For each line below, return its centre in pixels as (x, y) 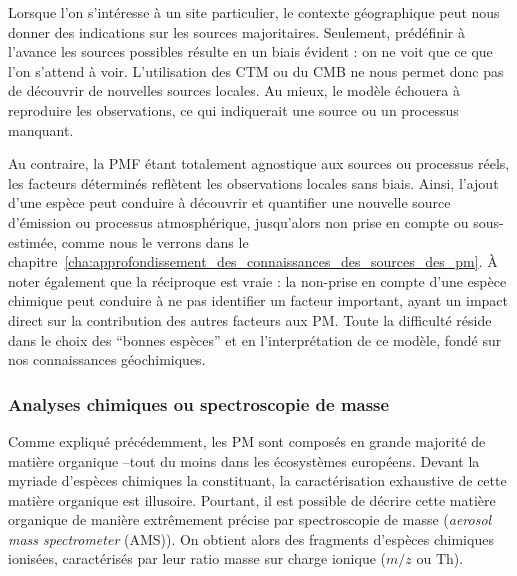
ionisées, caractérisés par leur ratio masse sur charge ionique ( (197, 558)
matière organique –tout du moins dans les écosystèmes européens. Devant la (244, 460)
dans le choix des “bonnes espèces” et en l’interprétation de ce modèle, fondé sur (255, 339)
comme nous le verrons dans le (155, 241)
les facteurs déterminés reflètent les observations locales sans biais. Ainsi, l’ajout (253, 182)
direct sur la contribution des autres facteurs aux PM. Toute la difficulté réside (250, 319)
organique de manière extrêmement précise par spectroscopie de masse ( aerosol (250, 519)
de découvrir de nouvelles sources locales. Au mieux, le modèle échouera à (234, 90)
